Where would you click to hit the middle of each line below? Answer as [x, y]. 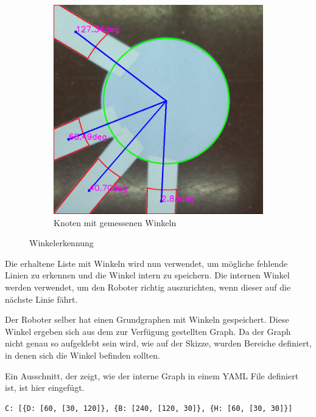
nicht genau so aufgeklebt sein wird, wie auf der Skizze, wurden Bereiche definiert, [158, 343]
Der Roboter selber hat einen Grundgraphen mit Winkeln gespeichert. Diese [147, 319]
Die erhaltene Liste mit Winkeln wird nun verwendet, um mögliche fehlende [146, 263]
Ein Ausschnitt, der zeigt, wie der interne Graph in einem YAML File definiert [152, 375]
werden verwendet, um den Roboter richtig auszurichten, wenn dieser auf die [148, 287]
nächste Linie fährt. [41, 299]
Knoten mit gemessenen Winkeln [115, 222]
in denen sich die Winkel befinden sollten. [83, 355]
